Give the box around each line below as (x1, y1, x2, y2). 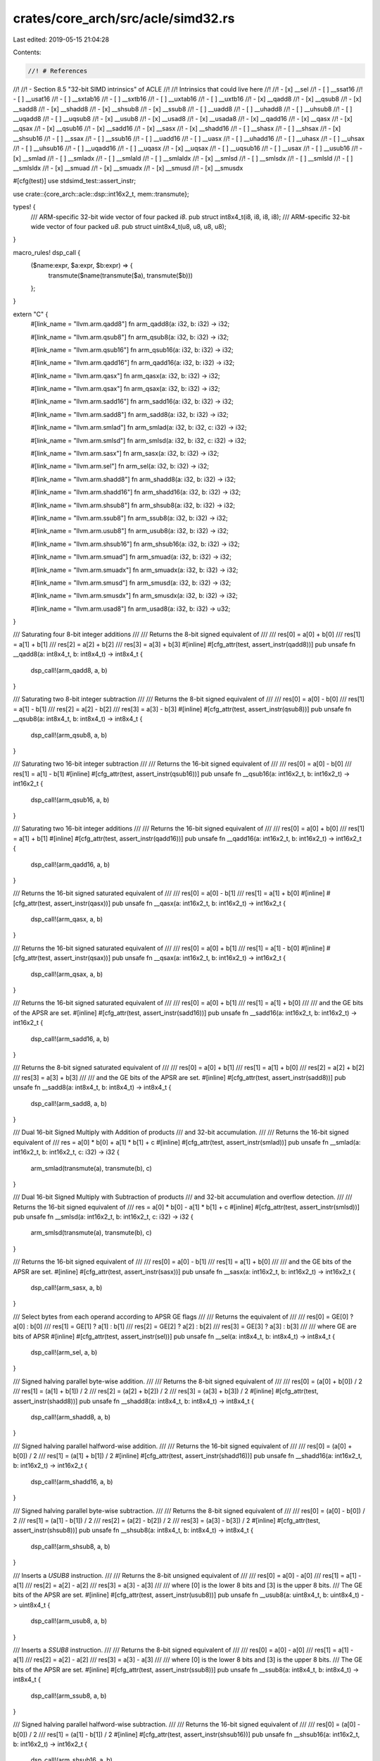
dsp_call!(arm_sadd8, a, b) (30, 1099, 107, 1107)
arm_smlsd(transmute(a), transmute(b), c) (30, 1228, 152, 1237)
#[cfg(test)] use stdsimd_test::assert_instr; (13, 177, 137, 185)
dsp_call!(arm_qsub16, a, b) (30, 795, 110, 804)
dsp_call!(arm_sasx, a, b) (30, 1283, 103, 1292)
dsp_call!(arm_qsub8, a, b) (30, 730, 108, 739)
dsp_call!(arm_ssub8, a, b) (30, 1691, 107, 1700)
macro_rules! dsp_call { (13, 248, 81, 256)
